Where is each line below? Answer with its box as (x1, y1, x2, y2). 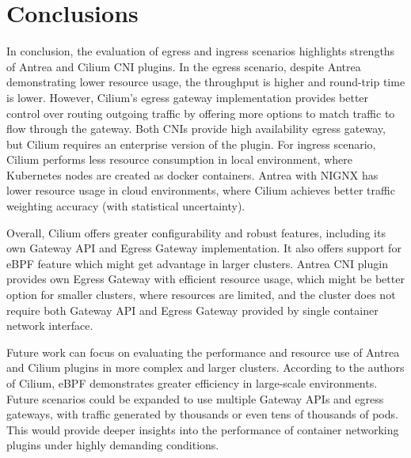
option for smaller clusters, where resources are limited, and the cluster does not (6, 286, 396, 303)
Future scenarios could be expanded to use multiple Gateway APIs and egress (6, 390, 384, 407)
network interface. (6, 317, 93, 334)
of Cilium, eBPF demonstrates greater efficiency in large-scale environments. (6, 375, 378, 391)
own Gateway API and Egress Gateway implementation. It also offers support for (6, 240, 401, 256)
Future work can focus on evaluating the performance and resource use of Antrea (6, 343, 400, 360)
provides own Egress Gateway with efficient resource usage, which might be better (6, 271, 405, 287)
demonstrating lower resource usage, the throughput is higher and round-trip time (6, 74, 405, 90)
